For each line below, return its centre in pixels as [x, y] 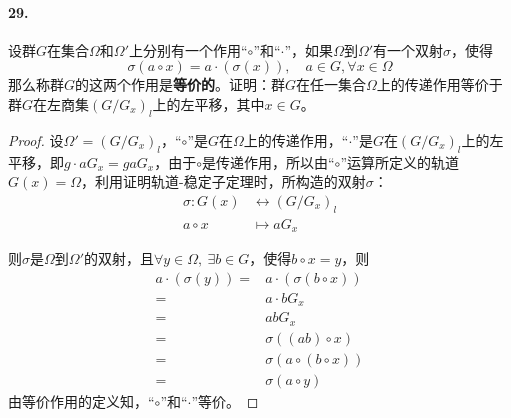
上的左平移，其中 [208, 103]
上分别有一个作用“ [188, 49]
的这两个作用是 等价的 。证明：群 [180, 84]
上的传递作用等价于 [439, 84]
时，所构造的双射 [309, 181]
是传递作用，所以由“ [268, 161]
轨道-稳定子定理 [202, 183]
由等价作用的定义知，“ [81, 400]
